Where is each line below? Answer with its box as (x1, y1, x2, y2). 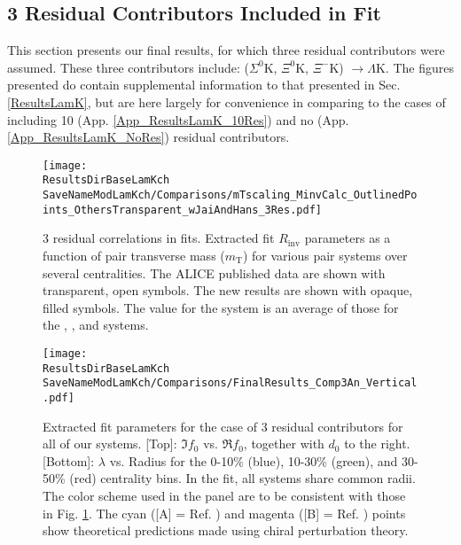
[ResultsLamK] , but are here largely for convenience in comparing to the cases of (7, 92, 446, 111)
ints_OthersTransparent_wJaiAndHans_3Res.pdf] (43, 203, 322, 216)
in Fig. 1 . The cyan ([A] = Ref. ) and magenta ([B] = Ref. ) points (43, 503, 406, 522)
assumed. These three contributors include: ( (7, 58, 250, 76)
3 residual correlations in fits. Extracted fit (43, 229, 275, 247)
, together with (243, 434, 324, 453)
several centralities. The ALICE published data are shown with (43, 263, 386, 282)
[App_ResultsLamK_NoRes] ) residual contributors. (7, 128, 290, 146)
